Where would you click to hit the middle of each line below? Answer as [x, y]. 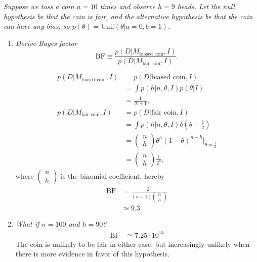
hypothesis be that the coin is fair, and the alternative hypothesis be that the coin [128, 16]
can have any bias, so [37, 26]
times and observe [127, 6]
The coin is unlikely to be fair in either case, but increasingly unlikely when [133, 244]
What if [27, 224]
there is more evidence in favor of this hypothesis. [92, 254]
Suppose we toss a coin [39, 6]
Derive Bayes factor [46, 43]
